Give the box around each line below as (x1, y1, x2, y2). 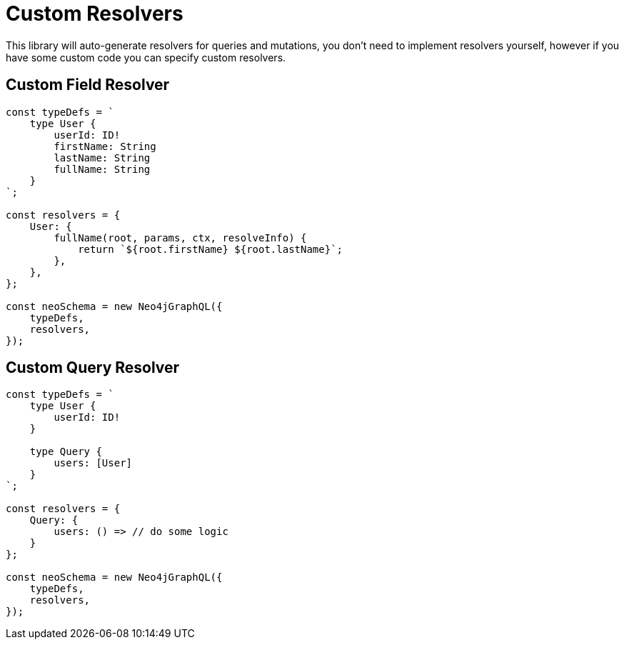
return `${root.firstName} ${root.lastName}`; (78, 243, 343, 255)
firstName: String (54, 140, 156, 152)
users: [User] (54, 457, 133, 469)
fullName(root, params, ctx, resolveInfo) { (54, 231, 307, 244)
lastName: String (54, 151, 151, 164)
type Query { (29, 446, 102, 458)
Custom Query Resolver (6, 359, 180, 377)
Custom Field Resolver (6, 76, 170, 94)
